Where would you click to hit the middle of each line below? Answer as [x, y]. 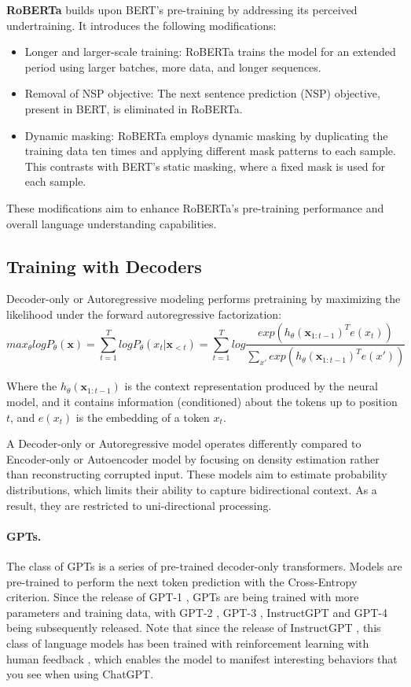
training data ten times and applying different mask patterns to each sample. [210, 151]
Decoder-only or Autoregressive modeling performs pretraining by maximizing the [204, 299]
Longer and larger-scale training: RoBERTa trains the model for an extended [210, 52]
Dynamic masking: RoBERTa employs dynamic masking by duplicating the [206, 135]
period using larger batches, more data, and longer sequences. [173, 66]
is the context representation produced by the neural [251, 386]
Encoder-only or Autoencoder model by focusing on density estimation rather [193, 458]
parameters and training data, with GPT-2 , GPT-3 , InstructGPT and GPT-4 [197, 612]
